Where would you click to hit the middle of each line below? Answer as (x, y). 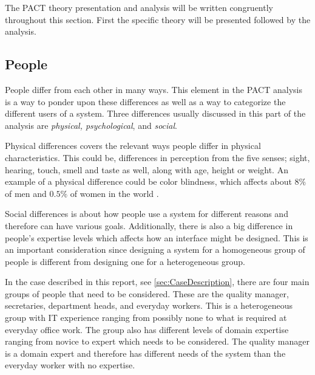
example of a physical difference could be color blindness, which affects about (148, 181)
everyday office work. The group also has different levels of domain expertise (147, 329)
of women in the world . (114, 193)
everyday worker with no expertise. (70, 365)
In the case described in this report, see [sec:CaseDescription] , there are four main (157, 282)
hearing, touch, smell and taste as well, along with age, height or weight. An (147, 169)
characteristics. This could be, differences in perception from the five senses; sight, (157, 157)
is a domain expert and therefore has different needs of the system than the (145, 353)
